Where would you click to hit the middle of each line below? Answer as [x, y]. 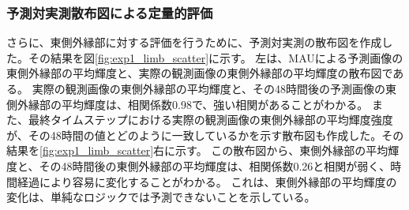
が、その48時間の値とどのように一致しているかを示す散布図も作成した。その [205, 135]
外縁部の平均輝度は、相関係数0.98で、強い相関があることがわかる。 [193, 104]
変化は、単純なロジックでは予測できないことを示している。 [161, 197]
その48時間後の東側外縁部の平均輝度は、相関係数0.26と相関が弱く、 [215, 165]
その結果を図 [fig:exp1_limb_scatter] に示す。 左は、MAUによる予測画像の [216, 57]
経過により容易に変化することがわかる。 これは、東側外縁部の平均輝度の [207, 181]
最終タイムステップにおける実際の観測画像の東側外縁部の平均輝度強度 [210, 120]
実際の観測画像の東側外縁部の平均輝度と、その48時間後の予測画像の [209, 88]
